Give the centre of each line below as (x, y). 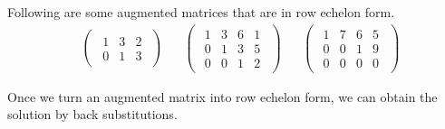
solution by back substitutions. (92, 114)
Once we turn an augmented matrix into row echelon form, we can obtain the (222, 96)
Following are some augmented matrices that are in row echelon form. (201, 12)
